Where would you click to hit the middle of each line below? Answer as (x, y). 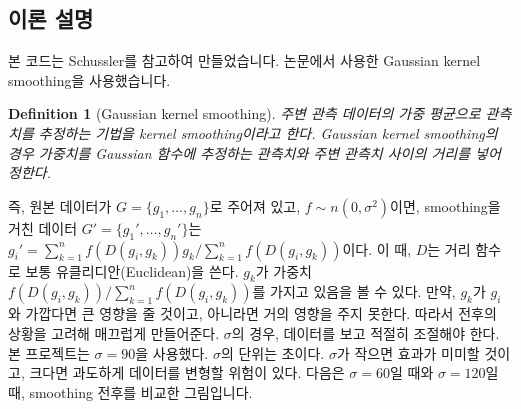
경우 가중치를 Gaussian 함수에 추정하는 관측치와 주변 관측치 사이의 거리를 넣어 (254, 152)
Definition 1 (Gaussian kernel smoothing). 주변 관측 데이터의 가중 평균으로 (244, 113)
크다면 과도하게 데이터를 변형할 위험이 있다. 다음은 (187, 372)
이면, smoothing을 (445, 205)
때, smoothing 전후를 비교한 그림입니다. (130, 391)
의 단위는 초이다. (272, 352)
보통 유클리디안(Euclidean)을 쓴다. (132, 270)
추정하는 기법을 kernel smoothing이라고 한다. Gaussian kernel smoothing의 (268, 132)
